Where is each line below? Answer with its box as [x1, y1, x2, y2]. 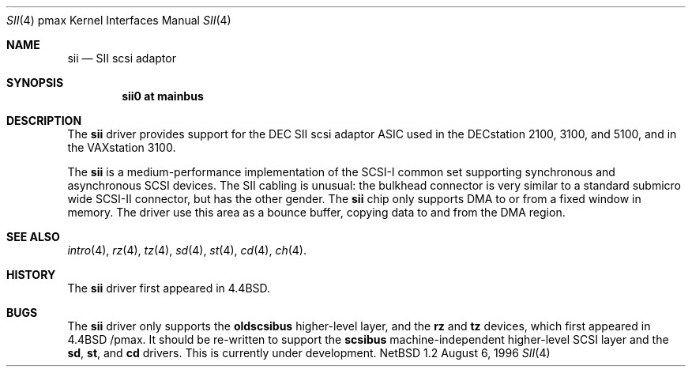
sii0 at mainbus [122, 89, 204, 103]
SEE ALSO [6, 230, 60, 243]
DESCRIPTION [6, 114, 82, 127]
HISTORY [6, 268, 56, 281]
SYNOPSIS [6, 76, 64, 89]
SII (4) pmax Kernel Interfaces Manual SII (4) [6, 13, 231, 27]
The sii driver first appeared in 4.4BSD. [67, 281, 271, 295]
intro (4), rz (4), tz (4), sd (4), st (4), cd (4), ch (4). [67, 243, 307, 257]
